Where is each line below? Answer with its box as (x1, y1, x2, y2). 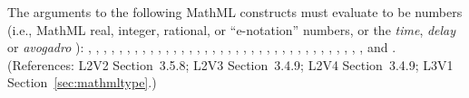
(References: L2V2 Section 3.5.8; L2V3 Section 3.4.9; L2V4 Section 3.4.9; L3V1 (7, 55, 454, 74)
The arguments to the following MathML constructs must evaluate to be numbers (7, 3, 463, 21)
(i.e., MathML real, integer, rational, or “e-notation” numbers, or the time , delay (7, 20, 456, 39)
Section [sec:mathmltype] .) (7, 73, 157, 92)
